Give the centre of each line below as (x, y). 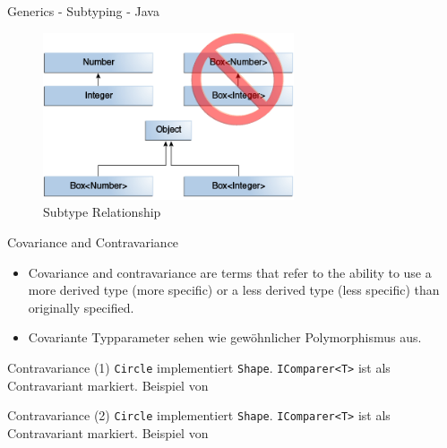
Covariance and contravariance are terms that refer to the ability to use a (230, 272)
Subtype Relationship (102, 212)
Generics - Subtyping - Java (83, 11)
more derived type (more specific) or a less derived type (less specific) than (234, 290)
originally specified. (81, 307)
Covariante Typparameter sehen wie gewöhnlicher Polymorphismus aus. (225, 337)
